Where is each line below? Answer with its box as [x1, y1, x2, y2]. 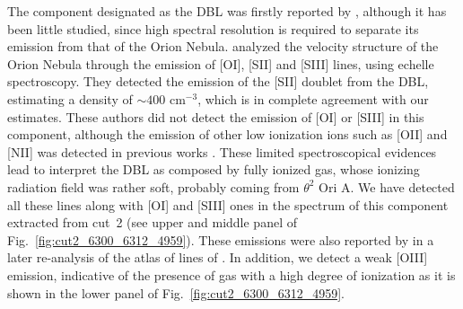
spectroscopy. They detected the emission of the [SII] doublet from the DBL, [7, 72, 429, 91]
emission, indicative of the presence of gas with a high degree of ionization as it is [7, 265, 456, 284]
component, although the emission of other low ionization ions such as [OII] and [7, 125, 448, 144]
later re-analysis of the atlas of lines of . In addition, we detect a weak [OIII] [7, 248, 428, 267]
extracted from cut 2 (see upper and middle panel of [7, 213, 297, 232]
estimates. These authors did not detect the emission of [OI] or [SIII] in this [7, 107, 424, 126]
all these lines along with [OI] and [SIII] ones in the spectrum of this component [7, 195, 449, 214]
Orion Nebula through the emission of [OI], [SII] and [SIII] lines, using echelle [7, 54, 434, 73]
